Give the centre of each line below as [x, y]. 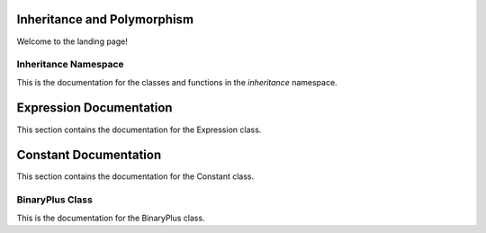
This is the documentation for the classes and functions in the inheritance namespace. [177, 82]
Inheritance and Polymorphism [105, 19]
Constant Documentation [89, 155]
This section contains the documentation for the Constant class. [135, 176]
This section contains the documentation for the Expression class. [139, 130]
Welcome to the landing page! [72, 41]
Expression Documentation [94, 108]
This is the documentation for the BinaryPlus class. [111, 218]
